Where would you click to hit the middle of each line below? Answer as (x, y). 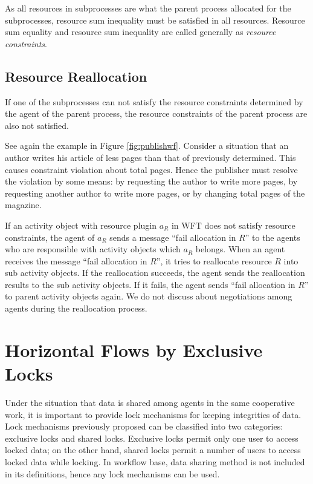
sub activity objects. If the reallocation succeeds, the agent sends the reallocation (155, 273)
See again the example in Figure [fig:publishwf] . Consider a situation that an (147, 146)
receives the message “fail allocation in (76, 260)
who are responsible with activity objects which (93, 249)
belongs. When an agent (240, 249)
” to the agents (273, 237)
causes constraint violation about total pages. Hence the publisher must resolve (151, 169)
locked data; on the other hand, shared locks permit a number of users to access (153, 450)
